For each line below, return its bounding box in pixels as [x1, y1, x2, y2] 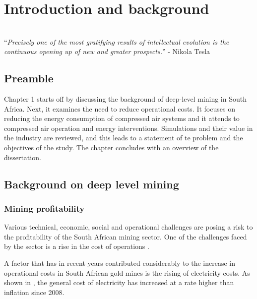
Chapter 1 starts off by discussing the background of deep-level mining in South [4, 94, 247, 104]
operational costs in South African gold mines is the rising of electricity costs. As [4, 267, 250, 278]
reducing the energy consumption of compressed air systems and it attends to [4, 113, 240, 123]
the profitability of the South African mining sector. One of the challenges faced [4, 231, 247, 241]
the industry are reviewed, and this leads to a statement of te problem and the [4, 132, 243, 143]
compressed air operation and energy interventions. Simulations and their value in [4, 122, 253, 133]
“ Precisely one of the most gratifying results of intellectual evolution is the [4, 36, 229, 47]
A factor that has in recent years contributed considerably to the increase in [4, 258, 236, 268]
